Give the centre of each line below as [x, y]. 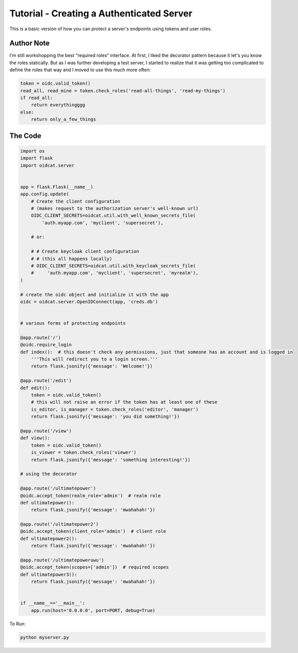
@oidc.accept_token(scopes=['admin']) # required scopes [94, 567]
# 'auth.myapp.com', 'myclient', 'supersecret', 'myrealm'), [115, 273]
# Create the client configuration [76, 201]
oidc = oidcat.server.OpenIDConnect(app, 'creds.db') [89, 302]
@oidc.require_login [46, 345]
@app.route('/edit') [46, 381]
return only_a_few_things [63, 120]
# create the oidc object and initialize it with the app [94, 294]
